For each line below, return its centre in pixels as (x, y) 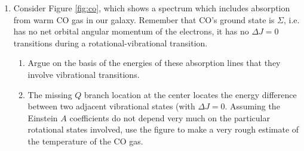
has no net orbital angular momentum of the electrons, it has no (131, 31)
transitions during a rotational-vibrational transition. (110, 43)
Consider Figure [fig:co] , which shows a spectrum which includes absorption (152, 8)
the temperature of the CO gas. (85, 141)
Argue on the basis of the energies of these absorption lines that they (154, 63)
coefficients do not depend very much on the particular (170, 117)
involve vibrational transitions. (84, 74)
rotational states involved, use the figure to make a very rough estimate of (163, 129)
